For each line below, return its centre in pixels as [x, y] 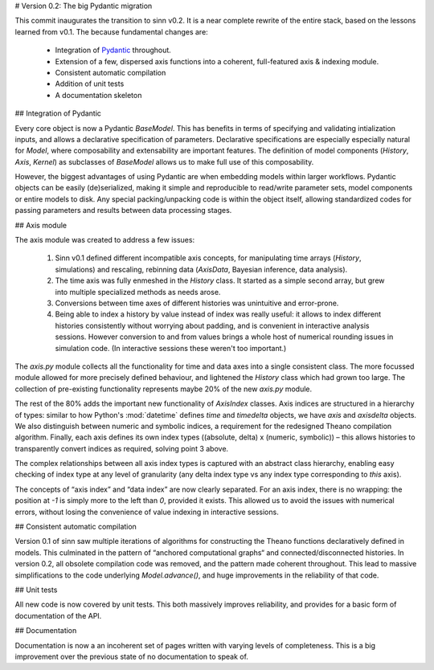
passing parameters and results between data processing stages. [123, 210]
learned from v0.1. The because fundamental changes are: [111, 31]
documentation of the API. [58, 615]
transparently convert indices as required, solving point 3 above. [122, 448]
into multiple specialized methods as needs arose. [138, 292]
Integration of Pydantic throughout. [113, 50]
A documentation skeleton [98, 95]
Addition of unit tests [90, 84]
